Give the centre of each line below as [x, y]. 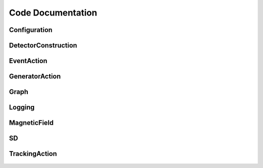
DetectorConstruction [43, 45]
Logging [22, 108]
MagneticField [31, 123]
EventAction [28, 61]
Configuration [31, 30]
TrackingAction [33, 154]
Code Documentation [53, 13]
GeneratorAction [35, 76]
